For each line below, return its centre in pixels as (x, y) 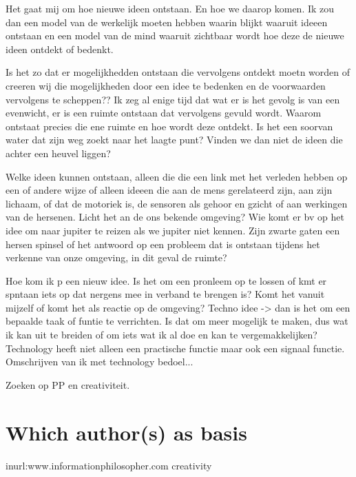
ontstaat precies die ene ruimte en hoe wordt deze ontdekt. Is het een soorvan (169, 126)
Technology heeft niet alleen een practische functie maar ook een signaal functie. (175, 348)
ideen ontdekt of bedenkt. (60, 49)
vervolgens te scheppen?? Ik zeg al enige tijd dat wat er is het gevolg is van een (173, 99)
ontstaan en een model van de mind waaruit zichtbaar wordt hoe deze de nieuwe (175, 35)
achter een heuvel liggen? (58, 153)
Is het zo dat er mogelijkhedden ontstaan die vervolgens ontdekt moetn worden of (178, 72)
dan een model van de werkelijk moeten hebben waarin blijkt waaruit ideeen (167, 22)
